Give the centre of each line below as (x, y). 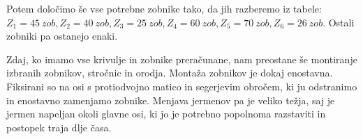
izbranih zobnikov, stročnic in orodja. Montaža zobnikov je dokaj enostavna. (170, 73)
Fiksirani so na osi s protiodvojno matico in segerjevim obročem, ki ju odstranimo (182, 86)
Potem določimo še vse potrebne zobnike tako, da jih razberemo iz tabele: (164, 8)
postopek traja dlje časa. (59, 127)
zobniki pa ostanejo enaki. (62, 36)
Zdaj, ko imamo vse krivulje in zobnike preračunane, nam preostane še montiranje (182, 59)
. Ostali (339, 22)
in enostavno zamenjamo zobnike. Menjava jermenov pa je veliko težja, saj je (171, 100)
